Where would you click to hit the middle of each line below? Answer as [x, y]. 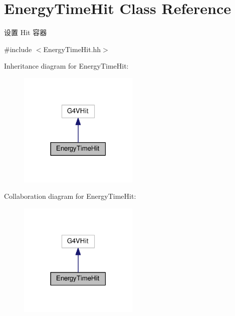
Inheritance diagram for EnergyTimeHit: [66, 66]
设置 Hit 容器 [26, 32]
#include [18, 49]
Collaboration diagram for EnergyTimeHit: [70, 196]
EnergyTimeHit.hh [72, 49]
